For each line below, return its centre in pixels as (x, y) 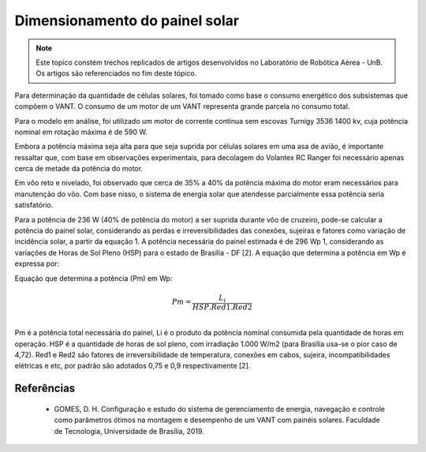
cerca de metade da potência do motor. (79, 169)
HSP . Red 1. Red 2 (222, 307)
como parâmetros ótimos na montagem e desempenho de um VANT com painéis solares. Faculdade (217, 420)
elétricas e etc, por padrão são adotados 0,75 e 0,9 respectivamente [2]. (133, 366)
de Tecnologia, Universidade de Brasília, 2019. (129, 431)
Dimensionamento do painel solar (127, 21)
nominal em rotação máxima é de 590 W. (81, 132)
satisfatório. (34, 205)
